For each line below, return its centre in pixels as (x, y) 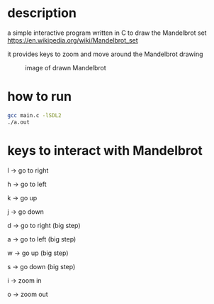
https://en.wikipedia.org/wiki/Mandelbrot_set (73, 40)
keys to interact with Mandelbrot (105, 150)
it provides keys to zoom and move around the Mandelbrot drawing (105, 54)
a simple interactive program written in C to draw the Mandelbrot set (107, 33)
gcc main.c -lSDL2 (34, 115)
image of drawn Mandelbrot (66, 67)
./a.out (19, 122)
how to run (40, 97)
